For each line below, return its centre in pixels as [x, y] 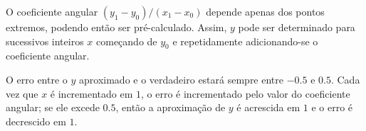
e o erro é [332, 107]
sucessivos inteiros [45, 41]
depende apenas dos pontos [265, 11]
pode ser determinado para [297, 27]
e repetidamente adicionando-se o [245, 41]
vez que [22, 93]
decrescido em [36, 121]
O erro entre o [37, 79]
